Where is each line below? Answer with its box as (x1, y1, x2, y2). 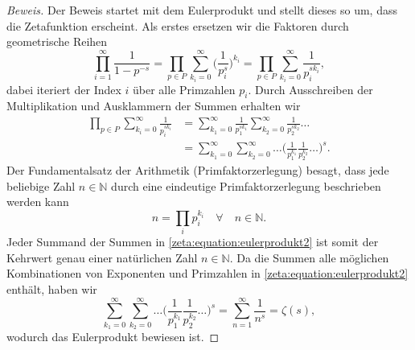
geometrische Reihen (6, 33, 108, 50)
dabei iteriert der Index (6, 80, 121, 97)
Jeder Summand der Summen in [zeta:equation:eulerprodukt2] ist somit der (6, 233, 379, 250)
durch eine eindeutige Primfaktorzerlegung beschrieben (111, 177, 381, 194)
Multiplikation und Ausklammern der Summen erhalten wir (6, 97, 301, 114)
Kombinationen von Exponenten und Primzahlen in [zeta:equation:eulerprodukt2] (6, 265, 409, 282)
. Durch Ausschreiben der (248, 80, 373, 97)
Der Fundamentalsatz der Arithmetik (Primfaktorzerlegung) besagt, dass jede (6, 162, 389, 179)
